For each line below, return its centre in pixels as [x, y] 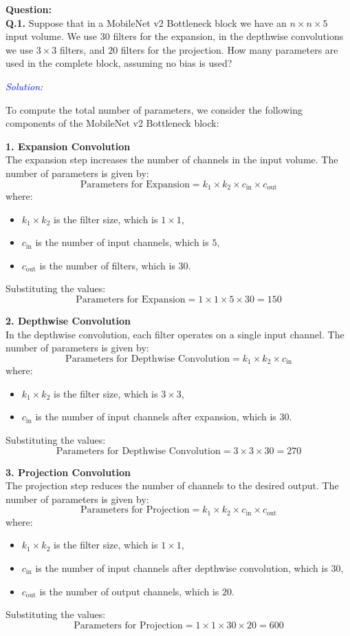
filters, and [83, 49]
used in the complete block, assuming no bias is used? [119, 63]
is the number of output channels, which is [129, 591]
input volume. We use [52, 36]
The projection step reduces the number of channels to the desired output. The [172, 485]
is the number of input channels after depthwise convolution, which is [182, 567]
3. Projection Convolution [68, 472]
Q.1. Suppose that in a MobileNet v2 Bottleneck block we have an [146, 22]
